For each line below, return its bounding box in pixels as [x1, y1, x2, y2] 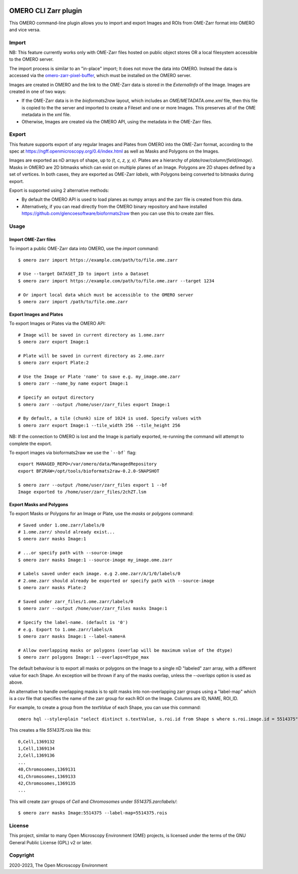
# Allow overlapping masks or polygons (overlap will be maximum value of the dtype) [18, 647, 233, 653]
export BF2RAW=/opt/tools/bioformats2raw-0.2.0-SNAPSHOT [18, 468, 160, 474]
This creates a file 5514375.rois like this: [9, 727, 91, 733]
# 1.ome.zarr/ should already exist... [18, 529, 115, 535]
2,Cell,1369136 [18, 753, 55, 758]
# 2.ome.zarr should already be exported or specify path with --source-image [18, 578, 215, 584]
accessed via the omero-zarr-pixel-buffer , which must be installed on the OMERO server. [9, 73, 192, 79]
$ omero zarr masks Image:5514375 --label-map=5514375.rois [18, 810, 167, 816]
